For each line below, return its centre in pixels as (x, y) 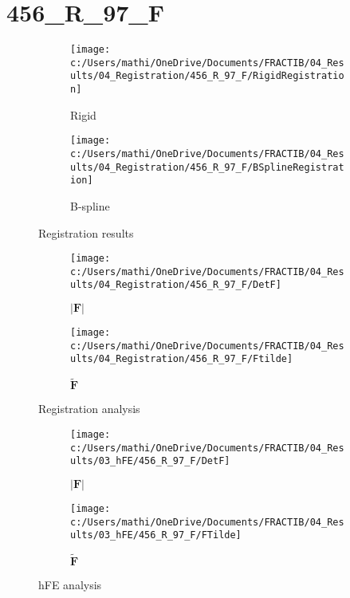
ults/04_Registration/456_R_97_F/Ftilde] (182, 359)
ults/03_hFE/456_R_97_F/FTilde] (156, 535)
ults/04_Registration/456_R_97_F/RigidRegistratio (207, 76)
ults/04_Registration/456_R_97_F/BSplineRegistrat (207, 167)
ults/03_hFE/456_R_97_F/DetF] (150, 461)
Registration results (86, 232)
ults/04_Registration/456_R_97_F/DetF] (176, 285)
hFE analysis (70, 585)
